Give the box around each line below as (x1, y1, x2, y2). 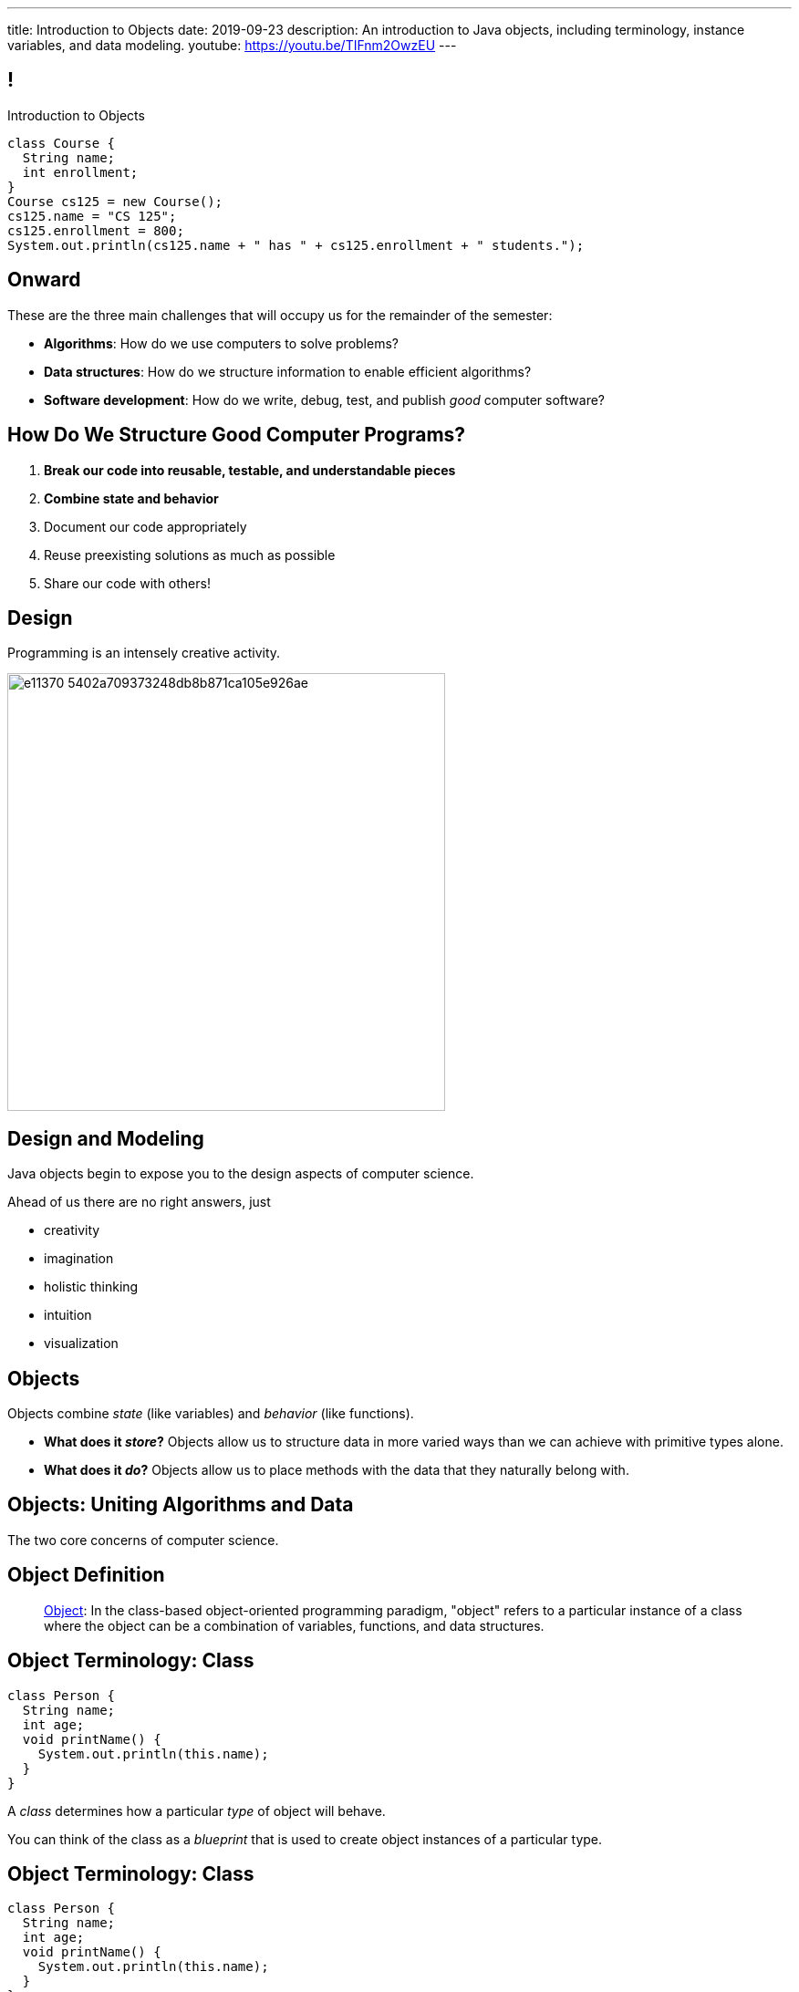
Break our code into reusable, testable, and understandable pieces (44, 462, 456, 478)
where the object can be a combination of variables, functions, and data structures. (44, 1617, 545, 1634)
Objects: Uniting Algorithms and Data (7, 1493, 354, 1517)
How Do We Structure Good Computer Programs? (7, 423, 466, 447)
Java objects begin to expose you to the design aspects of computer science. (7, 1166, 474, 1182)
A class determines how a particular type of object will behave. (7, 1802, 386, 1819)
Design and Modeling (7, 1126, 204, 1150)
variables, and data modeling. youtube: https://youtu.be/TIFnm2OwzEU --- (7, 37, 457, 53)
